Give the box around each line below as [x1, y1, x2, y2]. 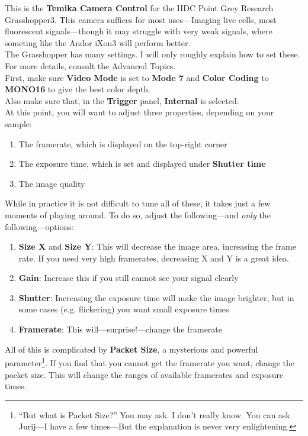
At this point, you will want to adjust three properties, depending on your [5, 106, 274, 118]
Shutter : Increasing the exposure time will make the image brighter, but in [18, 291, 294, 303]
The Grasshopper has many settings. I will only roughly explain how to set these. [5, 48, 300, 60]
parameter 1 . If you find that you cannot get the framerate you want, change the [5, 355, 295, 369]
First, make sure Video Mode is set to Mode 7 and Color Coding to [5, 71, 269, 83]
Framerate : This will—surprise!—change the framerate [18, 323, 223, 335]
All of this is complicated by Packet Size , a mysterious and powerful [5, 343, 258, 355]
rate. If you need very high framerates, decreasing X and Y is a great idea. [18, 251, 290, 264]
